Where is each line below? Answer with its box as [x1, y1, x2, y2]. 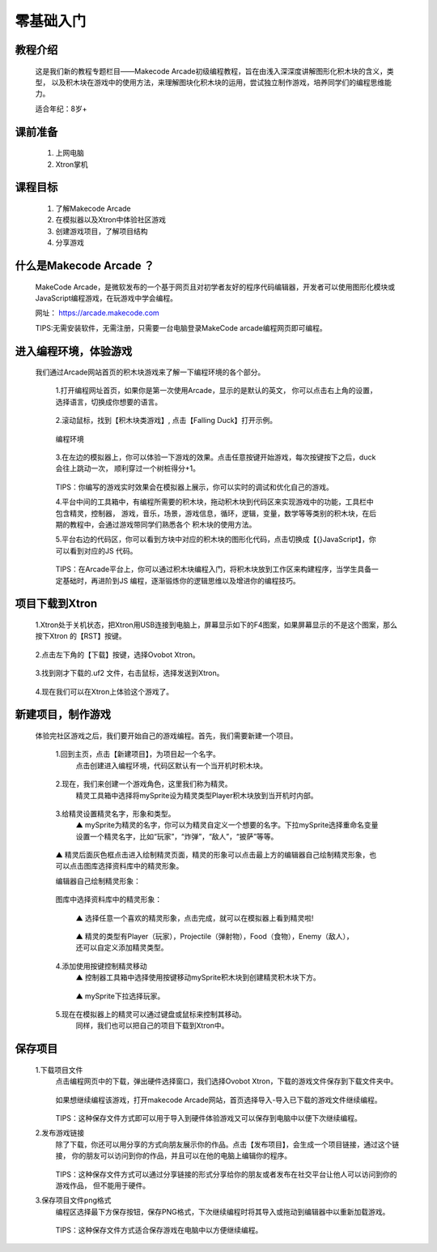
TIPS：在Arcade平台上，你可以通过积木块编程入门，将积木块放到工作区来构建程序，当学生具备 [55, 564, 372, 575]
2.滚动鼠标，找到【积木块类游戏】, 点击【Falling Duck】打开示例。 [55, 416, 278, 425]
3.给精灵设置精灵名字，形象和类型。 [55, 809, 176, 818]
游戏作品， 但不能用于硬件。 [55, 1180, 150, 1190]
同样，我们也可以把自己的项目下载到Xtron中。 [75, 1021, 229, 1031]
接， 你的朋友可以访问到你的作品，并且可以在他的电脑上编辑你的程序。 [55, 1151, 291, 1160]
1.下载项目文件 [35, 1065, 83, 1075]
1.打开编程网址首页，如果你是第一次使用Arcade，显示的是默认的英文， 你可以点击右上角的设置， [55, 386, 378, 395]
